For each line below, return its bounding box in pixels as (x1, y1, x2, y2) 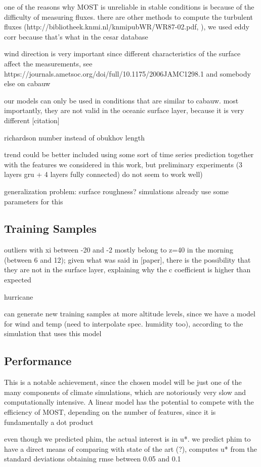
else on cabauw (4, 78, 51, 89)
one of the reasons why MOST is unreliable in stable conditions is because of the (4, 2, 254, 12)
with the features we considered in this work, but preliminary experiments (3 (4, 159, 243, 169)
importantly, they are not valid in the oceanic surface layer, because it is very (4, 105, 244, 116)
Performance (4, 353, 72, 369)
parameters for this (4, 196, 63, 206)
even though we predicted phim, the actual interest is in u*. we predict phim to (4, 434, 251, 444)
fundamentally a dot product (4, 416, 94, 427)
